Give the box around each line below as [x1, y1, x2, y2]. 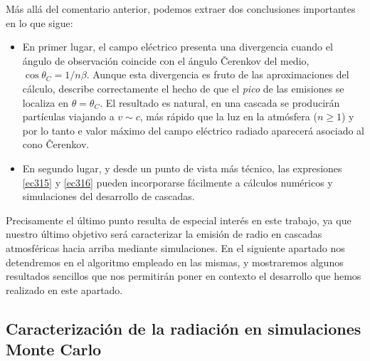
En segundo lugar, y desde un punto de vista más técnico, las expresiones [22, 160, 342, 175]
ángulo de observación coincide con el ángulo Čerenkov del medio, [22, 53, 310, 68]
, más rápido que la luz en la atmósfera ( [139, 109, 317, 124]
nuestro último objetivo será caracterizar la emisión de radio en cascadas [6, 226, 322, 241]
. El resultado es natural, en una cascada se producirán [100, 95, 340, 110]
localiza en [22, 95, 68, 110]
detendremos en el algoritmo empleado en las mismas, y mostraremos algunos [6, 254, 344, 269]
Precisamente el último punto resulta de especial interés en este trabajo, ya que [6, 212, 351, 227]
